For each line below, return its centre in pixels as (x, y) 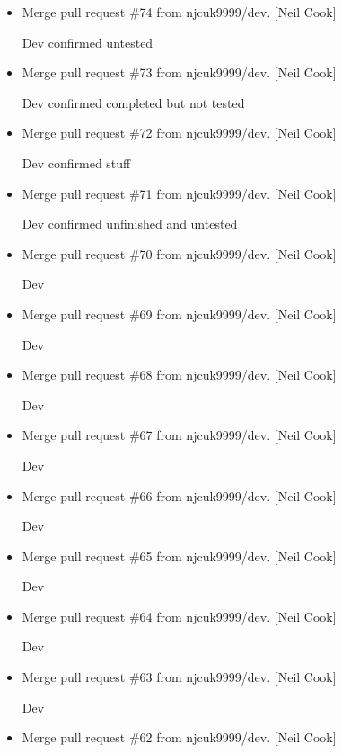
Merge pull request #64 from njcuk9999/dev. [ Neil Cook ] (179, 616)
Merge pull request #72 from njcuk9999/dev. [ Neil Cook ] (179, 133)
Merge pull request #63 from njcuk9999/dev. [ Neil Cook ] (179, 677)
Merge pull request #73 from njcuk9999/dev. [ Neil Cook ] (179, 72)
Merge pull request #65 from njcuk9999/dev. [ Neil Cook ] (179, 556)
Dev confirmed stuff (76, 162)
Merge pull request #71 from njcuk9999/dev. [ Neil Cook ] (179, 193)
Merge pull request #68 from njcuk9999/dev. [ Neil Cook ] (179, 375)
